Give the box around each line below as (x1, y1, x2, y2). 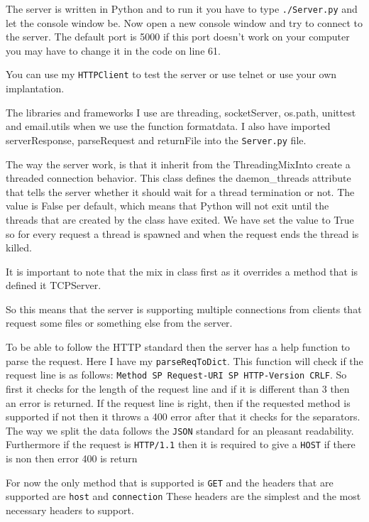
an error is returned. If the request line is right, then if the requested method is (6, 395, 351, 410)
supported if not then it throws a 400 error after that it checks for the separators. (6, 409, 360, 424)
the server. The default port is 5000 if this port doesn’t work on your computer (6, 29, 350, 44)
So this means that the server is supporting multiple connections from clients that (6, 301, 362, 316)
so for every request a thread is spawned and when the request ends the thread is (6, 226, 359, 241)
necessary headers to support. (6, 502, 134, 517)
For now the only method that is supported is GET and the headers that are (6, 474, 334, 489)
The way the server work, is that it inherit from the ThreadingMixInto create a (6, 156, 351, 171)
